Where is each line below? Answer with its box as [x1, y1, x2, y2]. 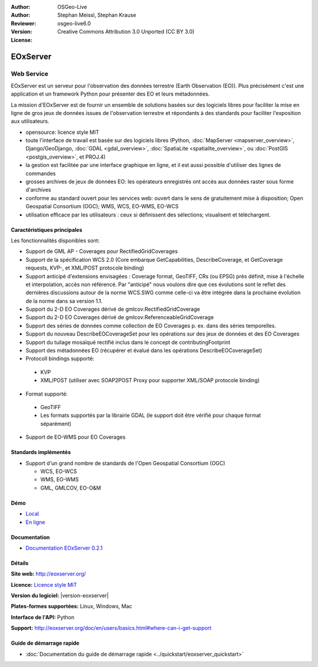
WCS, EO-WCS [40, 468, 77, 475]
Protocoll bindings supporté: [25, 355, 95, 362]
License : [11, 36, 32, 44]
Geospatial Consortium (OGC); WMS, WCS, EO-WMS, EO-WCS [25, 203, 179, 210]
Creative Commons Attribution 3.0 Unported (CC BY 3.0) [57, 28, 195, 35]
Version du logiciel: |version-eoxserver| [11, 592, 109, 599]
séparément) [40, 420, 72, 427]
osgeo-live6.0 [57, 19, 91, 27]
